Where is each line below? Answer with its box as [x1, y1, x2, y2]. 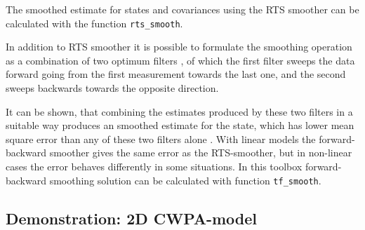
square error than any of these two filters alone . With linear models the [6, 131, 316, 146]
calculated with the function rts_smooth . [6, 15, 183, 30]
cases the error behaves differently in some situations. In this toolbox [6, 159, 303, 173]
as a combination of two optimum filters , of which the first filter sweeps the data [6, 53, 355, 67]
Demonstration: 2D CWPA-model [6, 207, 258, 229]
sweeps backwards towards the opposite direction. [6, 81, 219, 95]
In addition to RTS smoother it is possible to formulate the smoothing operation [6, 39, 352, 54]
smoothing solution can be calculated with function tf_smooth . [49, 172, 321, 187]
